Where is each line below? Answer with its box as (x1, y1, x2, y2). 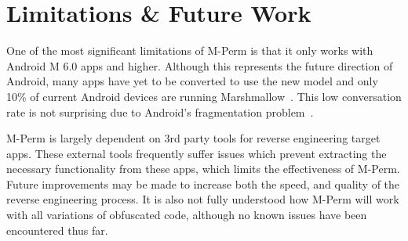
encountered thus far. (6, 221, 108, 238)
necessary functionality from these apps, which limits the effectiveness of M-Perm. (6, 160, 400, 177)
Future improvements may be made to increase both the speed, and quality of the (6, 175, 400, 192)
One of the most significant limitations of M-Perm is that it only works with (6, 42, 373, 59)
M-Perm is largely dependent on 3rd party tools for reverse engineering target (6, 130, 381, 146)
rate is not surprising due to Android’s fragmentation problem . (6, 103, 314, 120)
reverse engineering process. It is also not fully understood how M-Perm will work (6, 191, 399, 207)
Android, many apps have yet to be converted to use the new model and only (6, 73, 378, 89)
